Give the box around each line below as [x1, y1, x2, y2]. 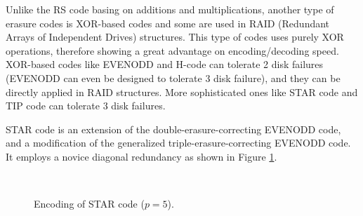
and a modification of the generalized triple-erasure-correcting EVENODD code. [6, 135, 351, 150]
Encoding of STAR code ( [34, 196, 145, 211]
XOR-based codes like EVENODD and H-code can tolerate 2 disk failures [6, 57, 324, 72]
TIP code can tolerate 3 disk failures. [6, 98, 166, 113]
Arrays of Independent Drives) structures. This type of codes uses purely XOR [6, 29, 344, 44]
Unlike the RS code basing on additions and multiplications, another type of [6, 2, 334, 16]
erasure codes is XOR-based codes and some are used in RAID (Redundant [6, 15, 330, 30]
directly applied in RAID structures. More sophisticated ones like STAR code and [6, 84, 358, 99]
